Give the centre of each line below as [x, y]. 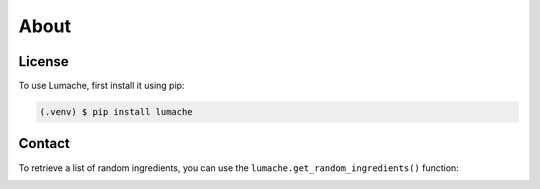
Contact [44, 143]
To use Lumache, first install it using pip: [101, 86]
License [43, 61]
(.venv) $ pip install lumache [116, 112]
